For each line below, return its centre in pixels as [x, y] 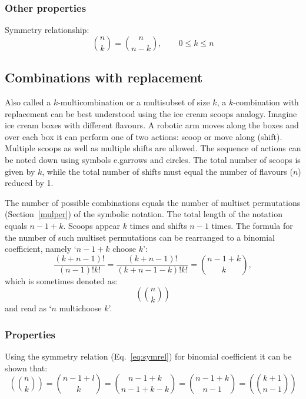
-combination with [266, 102]
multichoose [80, 308]
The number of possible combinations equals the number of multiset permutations [153, 202]
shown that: [26, 368]
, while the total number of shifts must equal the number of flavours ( [167, 171]
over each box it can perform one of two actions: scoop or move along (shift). [144, 136]
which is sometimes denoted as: [61, 280]
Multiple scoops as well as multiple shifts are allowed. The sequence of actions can [153, 148]
